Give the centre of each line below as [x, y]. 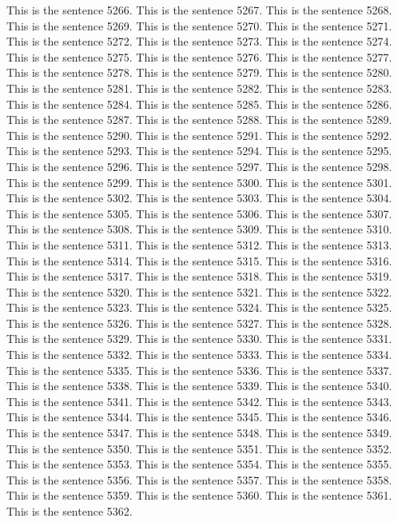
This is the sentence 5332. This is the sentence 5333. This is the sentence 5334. [199, 355]
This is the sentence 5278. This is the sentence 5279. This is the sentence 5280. [199, 72]
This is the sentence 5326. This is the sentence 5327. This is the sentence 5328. [199, 323]
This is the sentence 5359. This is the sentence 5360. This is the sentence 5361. [199, 495]
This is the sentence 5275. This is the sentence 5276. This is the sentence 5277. [199, 56]
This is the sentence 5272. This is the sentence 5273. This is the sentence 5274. [199, 41]
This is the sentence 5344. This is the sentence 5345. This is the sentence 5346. [199, 417]
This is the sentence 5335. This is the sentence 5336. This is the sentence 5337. [199, 370]
